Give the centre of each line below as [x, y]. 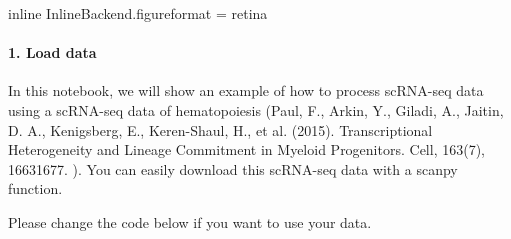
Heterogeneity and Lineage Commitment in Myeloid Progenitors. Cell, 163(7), [246, 149]
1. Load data [52, 52]
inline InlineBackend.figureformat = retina [138, 13]
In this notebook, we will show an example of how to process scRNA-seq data [246, 90]
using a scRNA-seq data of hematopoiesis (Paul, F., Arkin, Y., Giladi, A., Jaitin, [256, 109]
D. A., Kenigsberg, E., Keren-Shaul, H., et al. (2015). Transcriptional [220, 129]
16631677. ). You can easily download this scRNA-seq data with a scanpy [233, 168]
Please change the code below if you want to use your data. [190, 221]
